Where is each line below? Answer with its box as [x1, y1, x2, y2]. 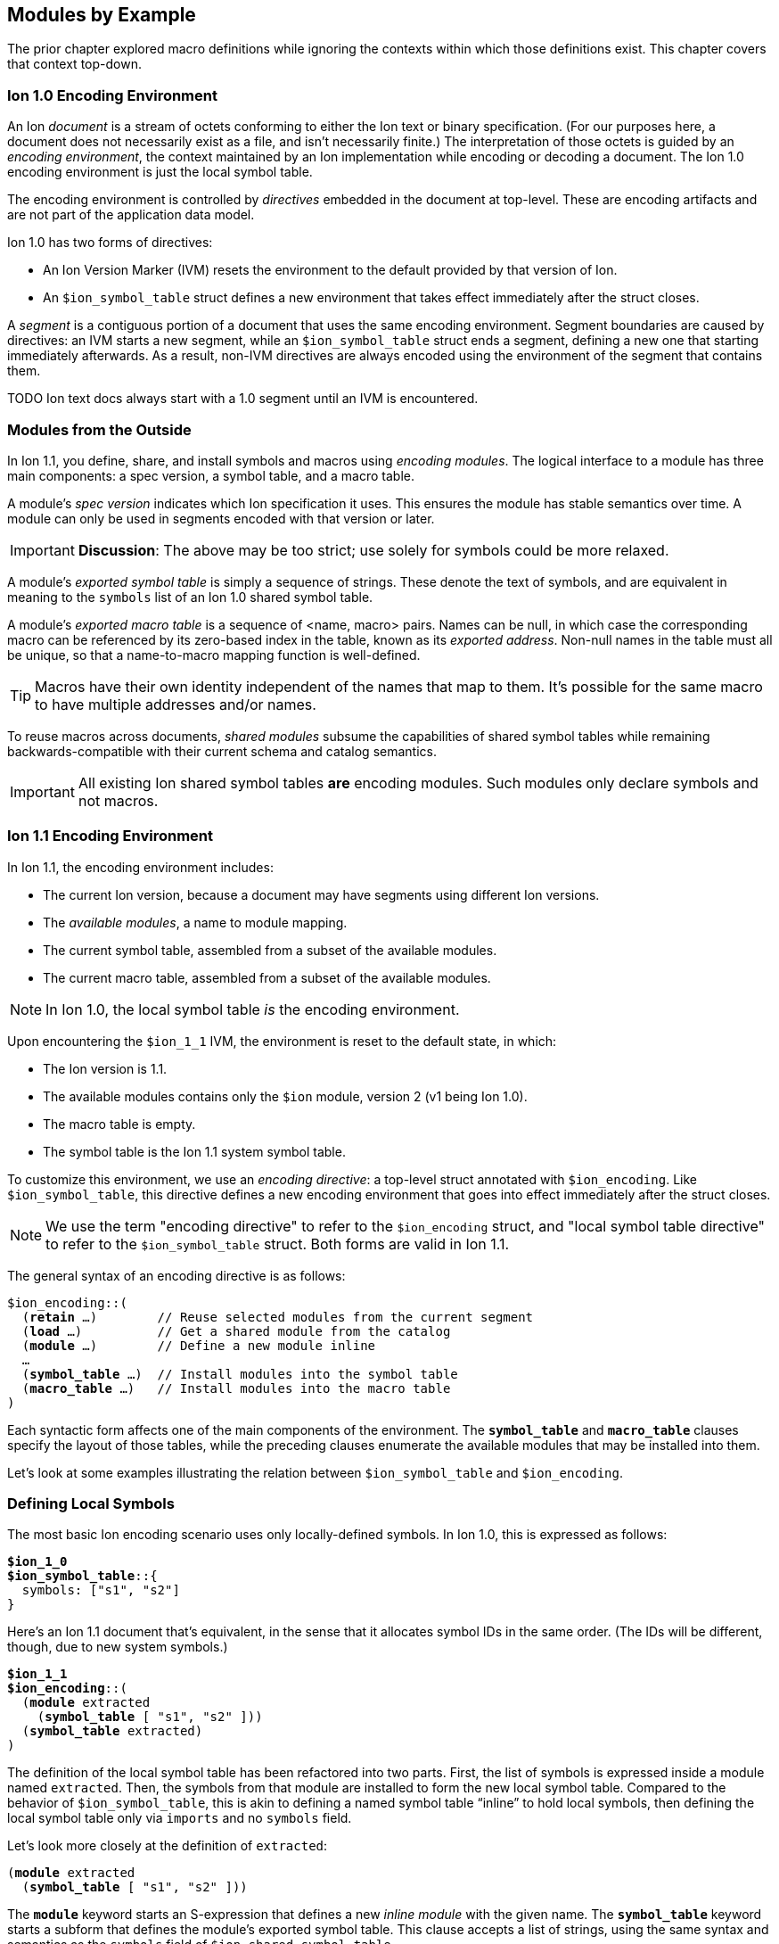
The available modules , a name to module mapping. [43, 914, 348, 930]
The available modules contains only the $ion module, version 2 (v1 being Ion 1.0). [43, 1088, 528, 1104]
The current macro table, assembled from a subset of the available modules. [43, 969, 491, 985]
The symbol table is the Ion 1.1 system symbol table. [43, 1143, 346, 1159]
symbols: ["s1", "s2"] [21, 1583, 180, 1598]
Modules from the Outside [7, 420, 192, 439]
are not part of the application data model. [7, 207, 255, 223]
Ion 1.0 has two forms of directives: [7, 235, 213, 251]
